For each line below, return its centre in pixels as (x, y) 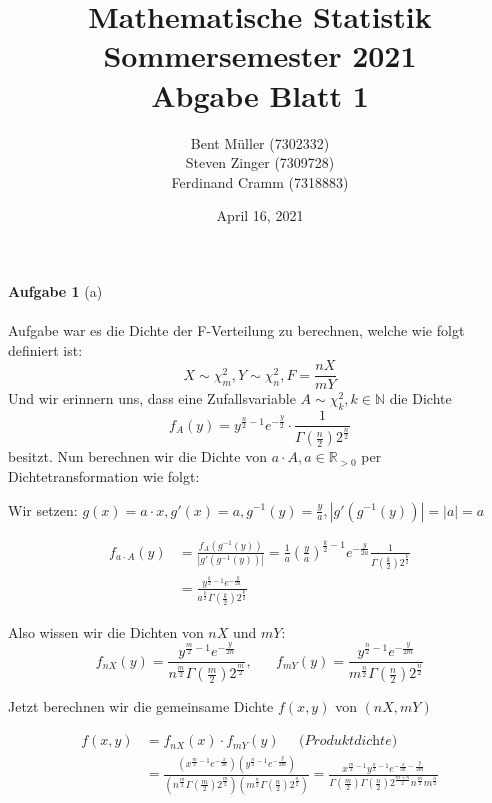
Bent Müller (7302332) (260, 142)
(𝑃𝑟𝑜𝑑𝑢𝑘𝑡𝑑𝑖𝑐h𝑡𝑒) (348, 741)
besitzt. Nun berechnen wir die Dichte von (137, 456)
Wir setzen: (43, 509)
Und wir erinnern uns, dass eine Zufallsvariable (152, 398)
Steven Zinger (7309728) (260, 162)
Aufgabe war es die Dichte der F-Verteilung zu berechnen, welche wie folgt (236, 330)
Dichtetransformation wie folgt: (104, 475)
